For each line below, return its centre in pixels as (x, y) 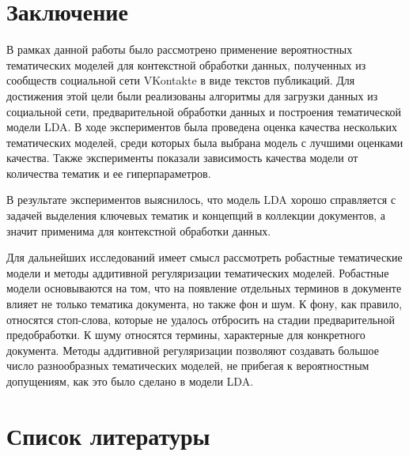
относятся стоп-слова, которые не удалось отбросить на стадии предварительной (201, 319)
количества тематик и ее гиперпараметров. (109, 173)
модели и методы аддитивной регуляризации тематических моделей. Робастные (198, 272)
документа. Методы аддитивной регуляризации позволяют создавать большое (193, 350)
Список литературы (108, 435)
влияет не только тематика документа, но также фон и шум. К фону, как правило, (204, 304)
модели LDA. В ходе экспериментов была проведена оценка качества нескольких (202, 127)
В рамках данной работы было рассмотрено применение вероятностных (180, 49)
